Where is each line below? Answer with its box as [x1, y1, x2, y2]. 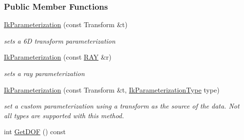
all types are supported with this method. [4, 110, 124, 120]
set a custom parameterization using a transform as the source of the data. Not [4, 101, 240, 111]
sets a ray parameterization [4, 68, 85, 78]
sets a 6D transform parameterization [4, 35, 115, 46]
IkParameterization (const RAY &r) [4, 52, 112, 62]
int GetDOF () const [4, 126, 66, 137]
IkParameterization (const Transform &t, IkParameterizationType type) [4, 84, 220, 94]
